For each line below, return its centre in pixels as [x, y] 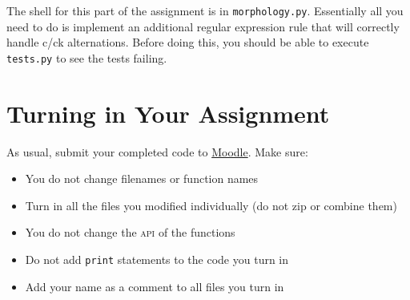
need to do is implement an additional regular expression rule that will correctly [203, 26]
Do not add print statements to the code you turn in [157, 259]
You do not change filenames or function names [142, 178]
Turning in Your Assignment [168, 113]
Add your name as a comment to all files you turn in [155, 286]
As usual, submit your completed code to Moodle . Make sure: [157, 151]
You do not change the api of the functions [130, 232]
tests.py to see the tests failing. [87, 57]
